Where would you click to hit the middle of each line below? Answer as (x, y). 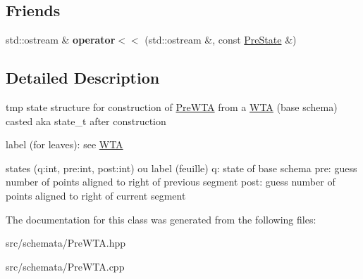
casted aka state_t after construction (86, 121)
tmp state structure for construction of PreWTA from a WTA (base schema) (172, 107)
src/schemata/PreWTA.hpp (66, 243)
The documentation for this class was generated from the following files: (161, 219)
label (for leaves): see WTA (64, 144)
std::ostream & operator (61, 40)
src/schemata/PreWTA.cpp (65, 266)
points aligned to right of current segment (96, 195)
